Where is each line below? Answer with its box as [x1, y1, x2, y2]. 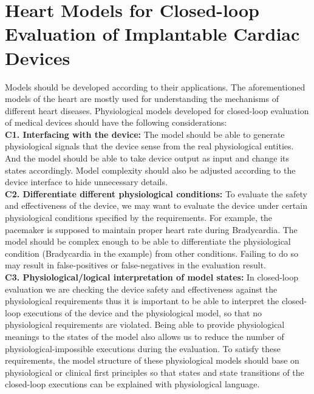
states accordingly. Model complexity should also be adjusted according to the [5, 163, 296, 176]
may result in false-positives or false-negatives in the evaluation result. [5, 259, 266, 271]
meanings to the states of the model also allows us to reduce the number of [5, 330, 284, 342]
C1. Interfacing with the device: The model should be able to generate [5, 127, 285, 140]
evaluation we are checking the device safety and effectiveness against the [5, 282, 278, 295]
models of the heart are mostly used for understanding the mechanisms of [5, 92, 279, 105]
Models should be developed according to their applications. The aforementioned [5, 80, 305, 93]
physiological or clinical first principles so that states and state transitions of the [5, 365, 304, 378]
